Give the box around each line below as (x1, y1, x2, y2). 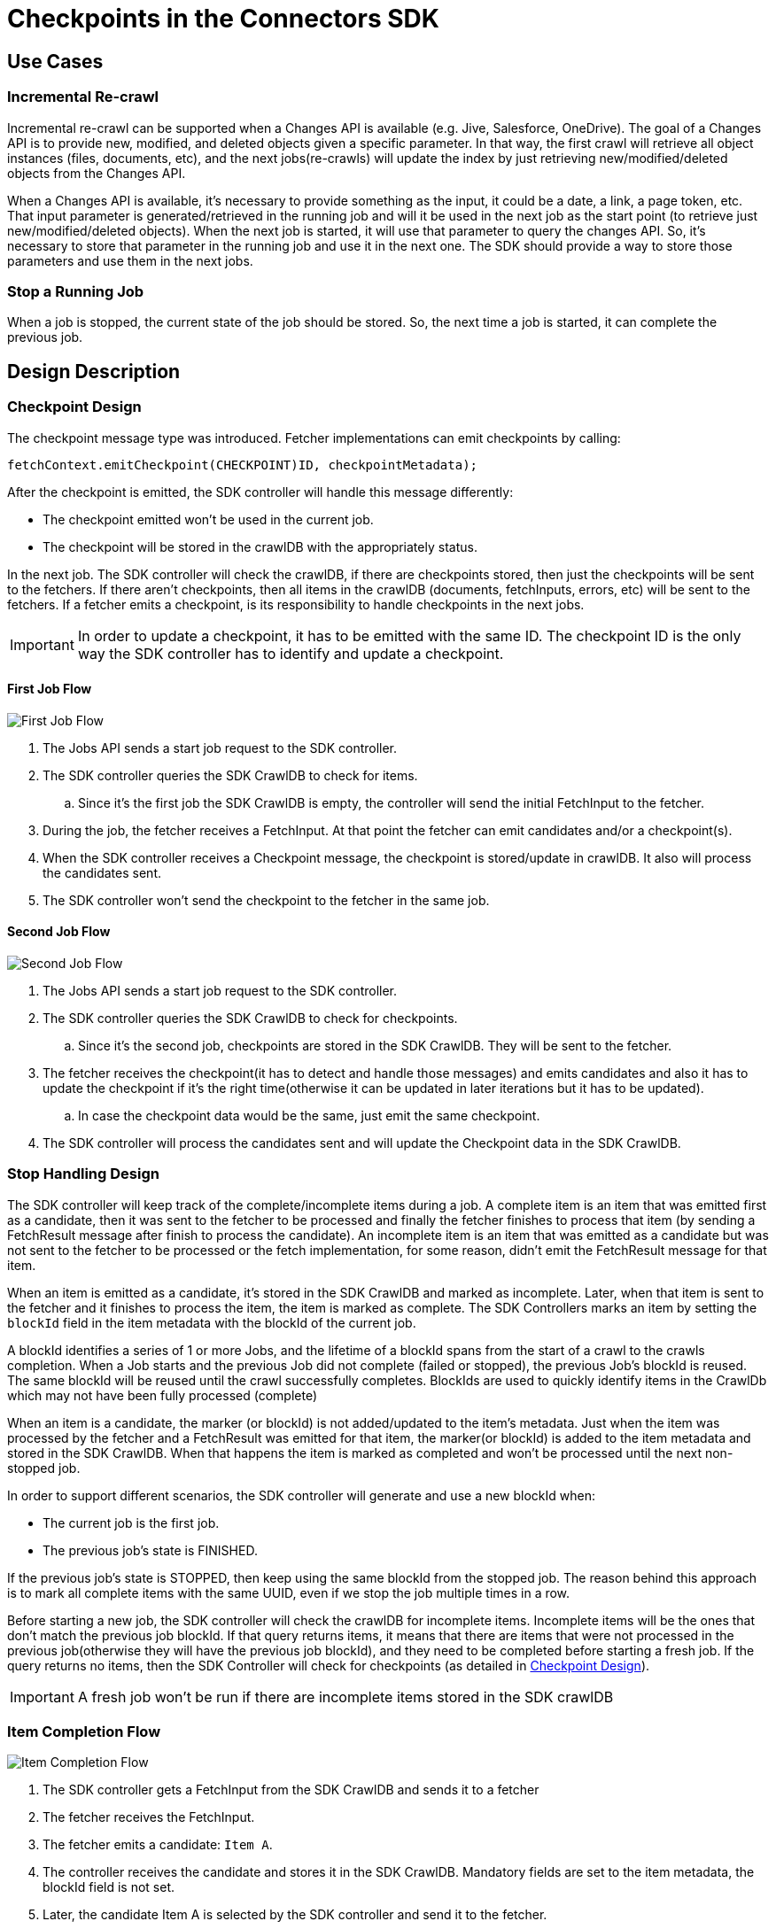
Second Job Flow (7, 924, 111, 940)
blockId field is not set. (43, 1879, 175, 1895)
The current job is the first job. (43, 1515, 220, 1530)
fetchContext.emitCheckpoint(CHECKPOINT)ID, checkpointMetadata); (7, 457, 478, 472)
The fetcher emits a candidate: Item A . (43, 1837, 273, 1853)
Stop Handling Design (7, 1165, 159, 1183)
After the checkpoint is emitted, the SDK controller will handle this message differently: (7, 484, 514, 500)
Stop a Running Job (7, 282, 144, 300)
